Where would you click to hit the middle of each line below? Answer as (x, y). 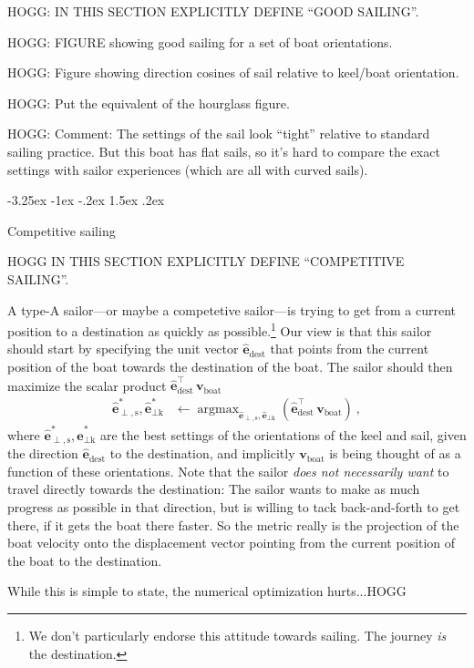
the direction (43, 453)
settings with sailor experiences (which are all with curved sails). (188, 169)
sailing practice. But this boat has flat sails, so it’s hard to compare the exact (224, 151)
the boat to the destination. (85, 560)
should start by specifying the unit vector (123, 349)
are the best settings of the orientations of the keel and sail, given (283, 434)
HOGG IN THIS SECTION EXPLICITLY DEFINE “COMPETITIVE (206, 261)
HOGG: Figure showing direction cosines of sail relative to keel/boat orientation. (233, 72)
